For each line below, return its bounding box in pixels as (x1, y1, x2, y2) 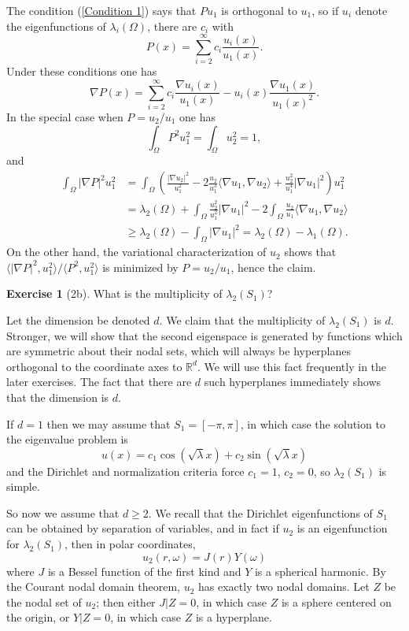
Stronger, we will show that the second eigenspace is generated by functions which (6, 327, 403, 343)
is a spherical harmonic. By (254, 562, 386, 579)
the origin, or (6, 609, 70, 625)
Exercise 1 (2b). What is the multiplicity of (6, 285, 223, 302)
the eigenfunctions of (6, 17, 106, 34)
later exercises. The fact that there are (6, 373, 192, 390)
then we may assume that (46, 415, 171, 432)
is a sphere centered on (281, 593, 392, 610)
